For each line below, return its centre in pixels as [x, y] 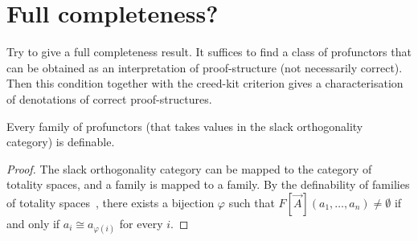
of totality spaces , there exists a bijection [111, 202]
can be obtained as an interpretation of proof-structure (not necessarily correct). [205, 67]
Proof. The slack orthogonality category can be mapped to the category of [189, 168]
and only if [33, 223]
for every [141, 223]
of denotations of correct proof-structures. [109, 98]
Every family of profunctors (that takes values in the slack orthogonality [185, 126]
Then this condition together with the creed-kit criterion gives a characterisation [205, 83]
